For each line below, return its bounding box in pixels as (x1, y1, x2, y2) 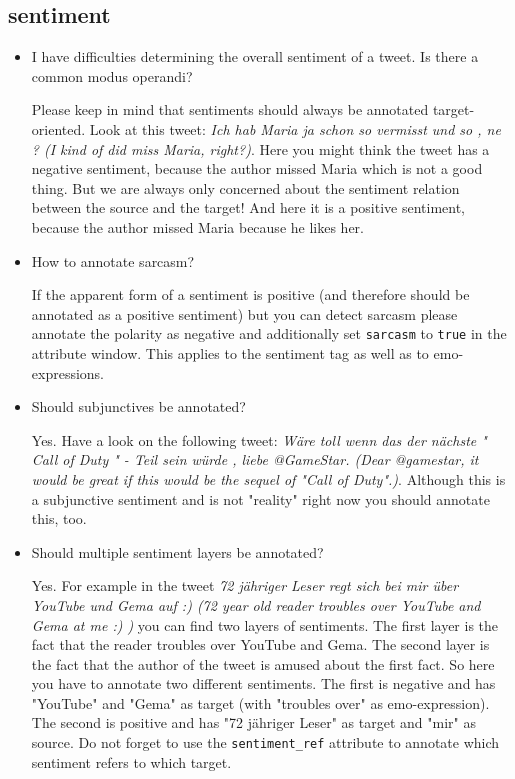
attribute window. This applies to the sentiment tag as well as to (31, 342, 429, 363)
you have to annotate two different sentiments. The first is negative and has (31, 673, 496, 694)
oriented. (31, 118, 86, 139)
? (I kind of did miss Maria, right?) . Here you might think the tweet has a (31, 138, 490, 159)
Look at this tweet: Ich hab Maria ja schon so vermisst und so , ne (89, 118, 501, 139)
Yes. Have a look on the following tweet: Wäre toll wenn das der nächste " (31, 429, 487, 450)
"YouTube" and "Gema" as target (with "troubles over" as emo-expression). (31, 692, 490, 713)
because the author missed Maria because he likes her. (31, 216, 364, 237)
